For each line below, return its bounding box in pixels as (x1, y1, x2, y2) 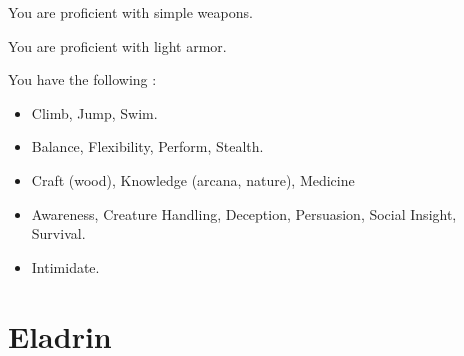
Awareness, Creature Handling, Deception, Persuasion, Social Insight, (31, 203, 457, 224)
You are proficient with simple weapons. (8, 2, 253, 22)
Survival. (31, 223, 86, 244)
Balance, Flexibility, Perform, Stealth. (31, 136, 264, 157)
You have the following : (8, 69, 157, 90)
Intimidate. (31, 256, 100, 277)
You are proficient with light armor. (8, 35, 227, 56)
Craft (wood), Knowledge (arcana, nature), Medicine (31, 169, 355, 190)
